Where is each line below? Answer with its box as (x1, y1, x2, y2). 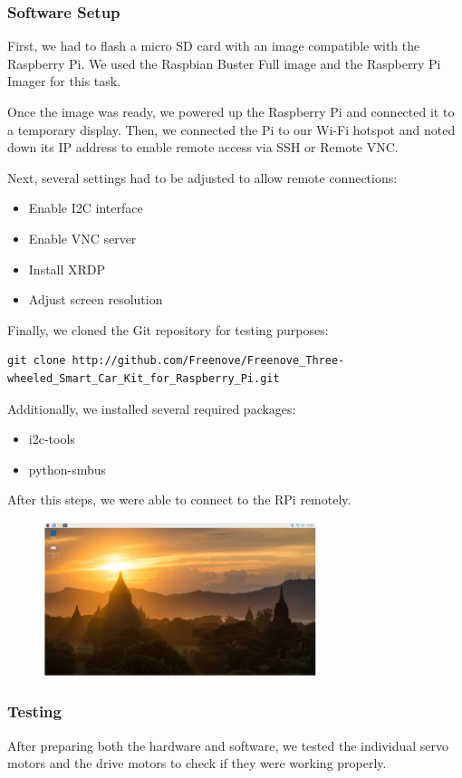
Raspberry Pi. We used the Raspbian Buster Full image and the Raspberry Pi (7, 53, 441, 72)
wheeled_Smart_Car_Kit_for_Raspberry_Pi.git (7, 371, 280, 385)
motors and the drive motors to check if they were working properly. (7, 754, 387, 773)
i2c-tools (28, 429, 75, 448)
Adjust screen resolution (28, 290, 163, 309)
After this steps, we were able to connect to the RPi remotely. (7, 490, 351, 509)
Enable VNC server (28, 228, 137, 247)
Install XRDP (28, 259, 106, 278)
